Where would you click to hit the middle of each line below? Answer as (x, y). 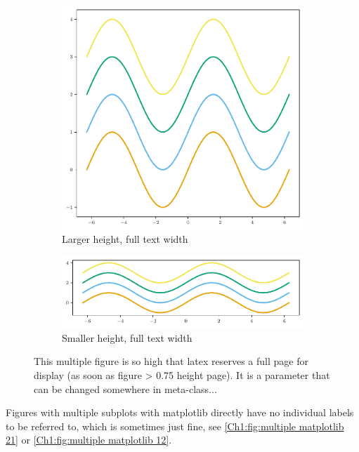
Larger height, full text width (125, 239)
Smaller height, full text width (127, 337)
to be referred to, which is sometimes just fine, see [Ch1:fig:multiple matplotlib (175, 426)
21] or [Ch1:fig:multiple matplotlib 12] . (89, 440)
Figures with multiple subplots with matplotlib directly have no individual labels (180, 412)
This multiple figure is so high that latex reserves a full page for (171, 361)
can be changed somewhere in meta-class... (125, 388)
